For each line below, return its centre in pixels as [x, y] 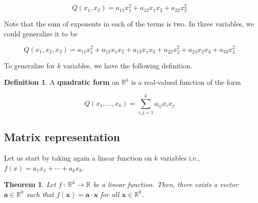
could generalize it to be [41, 33]
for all [110, 194]
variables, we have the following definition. [128, 65]
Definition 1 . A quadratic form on [62, 82]
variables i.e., [180, 158]
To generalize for [29, 65]
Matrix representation [62, 137]
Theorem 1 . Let [30, 184]
